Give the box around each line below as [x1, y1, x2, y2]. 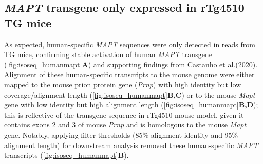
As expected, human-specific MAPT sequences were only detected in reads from [4, 39, 255, 49]
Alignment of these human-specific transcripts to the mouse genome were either [4, 69, 255, 80]
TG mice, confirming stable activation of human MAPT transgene [4, 49, 212, 60]
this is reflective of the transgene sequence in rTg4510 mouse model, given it [4, 109, 244, 120]
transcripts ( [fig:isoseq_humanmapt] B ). [4, 150, 129, 160]
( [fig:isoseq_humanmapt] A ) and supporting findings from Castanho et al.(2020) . [4, 59, 258, 69]
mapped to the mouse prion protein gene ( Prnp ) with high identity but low [4, 79, 241, 89]
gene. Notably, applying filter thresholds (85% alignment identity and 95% [4, 129, 238, 140]
